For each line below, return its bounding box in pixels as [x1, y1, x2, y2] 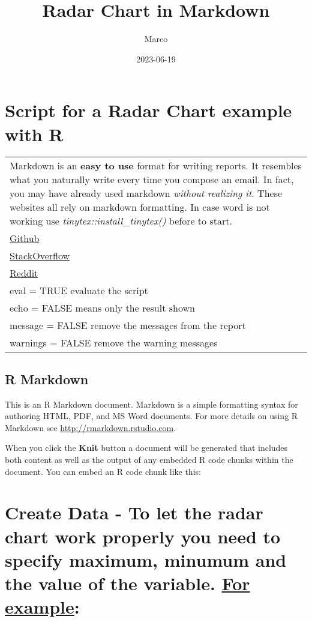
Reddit [10, 266, 38, 280]
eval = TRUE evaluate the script [10, 283, 148, 298]
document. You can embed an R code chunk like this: [5, 465, 201, 477]
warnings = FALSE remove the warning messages [10, 336, 218, 350]
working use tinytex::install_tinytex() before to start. [10, 214, 232, 228]
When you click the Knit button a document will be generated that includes [5, 441, 288, 454]
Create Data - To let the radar [5, 500, 263, 525]
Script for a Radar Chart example [5, 98, 292, 122]
